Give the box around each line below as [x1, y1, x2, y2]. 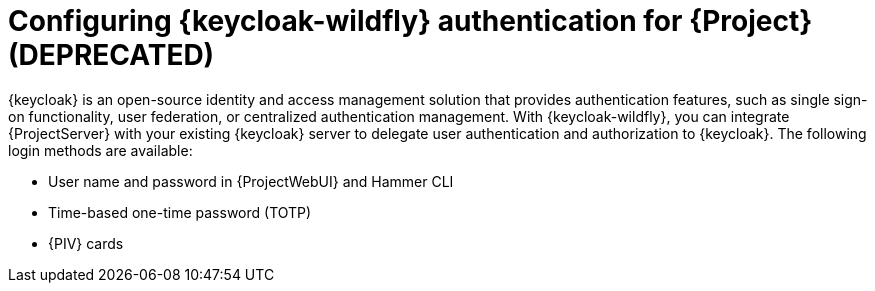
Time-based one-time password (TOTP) [48, 203, 312, 221]
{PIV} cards [48, 234, 124, 252]
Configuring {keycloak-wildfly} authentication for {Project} [8, 4, 813, 38]
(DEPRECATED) [8, 38, 215, 72]
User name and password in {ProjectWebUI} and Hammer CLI [48, 172, 454, 190]
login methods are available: [8, 141, 193, 159]
